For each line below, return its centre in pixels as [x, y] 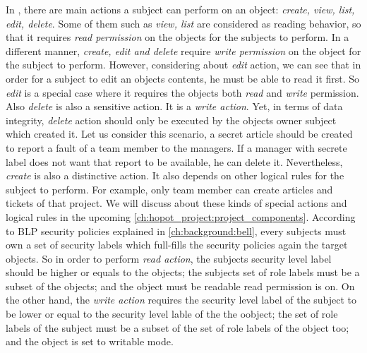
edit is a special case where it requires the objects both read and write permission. [182, 92]
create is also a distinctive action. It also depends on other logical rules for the [175, 175]
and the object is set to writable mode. [90, 341]
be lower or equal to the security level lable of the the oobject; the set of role [172, 314]
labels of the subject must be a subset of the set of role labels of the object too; [178, 327]
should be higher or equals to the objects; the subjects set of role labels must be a [183, 272]
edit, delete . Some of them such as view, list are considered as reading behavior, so [183, 23]
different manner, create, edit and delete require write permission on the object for [183, 50]
